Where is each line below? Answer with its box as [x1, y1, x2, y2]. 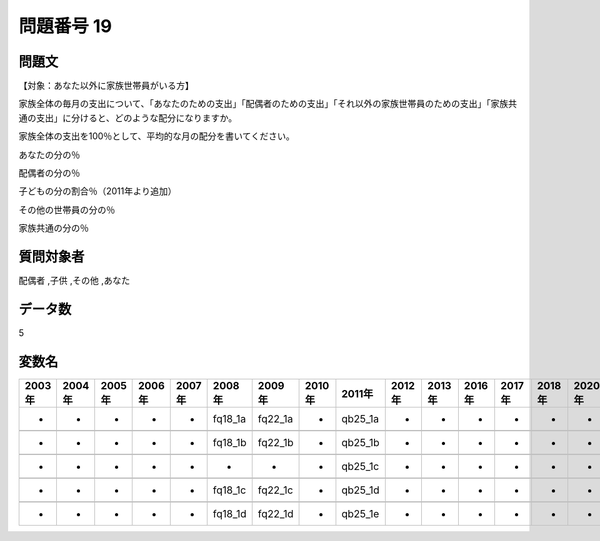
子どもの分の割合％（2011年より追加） [18, 185, 177, 197]
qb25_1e [341, 506, 380, 520]
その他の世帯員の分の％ [18, 203, 115, 215]
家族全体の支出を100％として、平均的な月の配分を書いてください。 [18, 130, 295, 142]
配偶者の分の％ [18, 167, 80, 179]
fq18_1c [212, 483, 247, 497]
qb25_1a [341, 411, 380, 425]
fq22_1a [257, 411, 294, 425]
